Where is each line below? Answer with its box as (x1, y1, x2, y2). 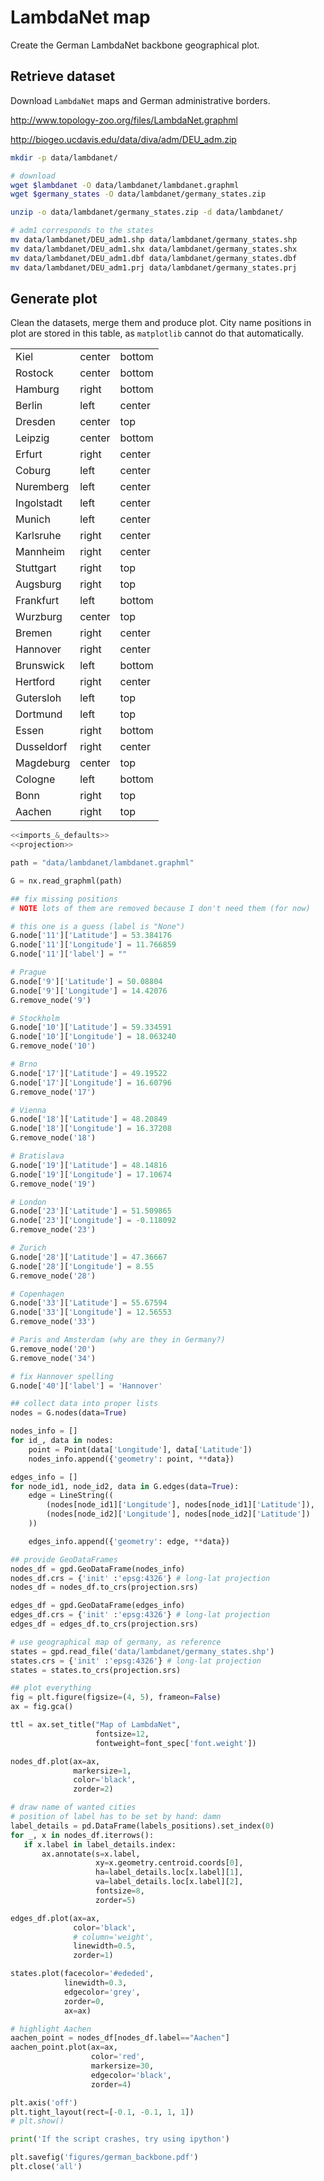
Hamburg (15, 382, 60, 396)
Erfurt (15, 447, 43, 461)
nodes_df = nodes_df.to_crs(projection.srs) (10, 1582, 199, 1593)
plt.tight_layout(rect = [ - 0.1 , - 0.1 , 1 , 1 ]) (10, 2107, 195, 2117)
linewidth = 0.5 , (73, 1941, 137, 1951)
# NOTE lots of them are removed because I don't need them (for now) (10, 903, 311, 913)
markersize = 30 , (90, 2061, 155, 2071)
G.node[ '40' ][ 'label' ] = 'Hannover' (10, 1381, 163, 1391)
